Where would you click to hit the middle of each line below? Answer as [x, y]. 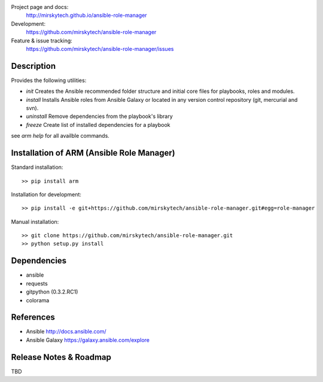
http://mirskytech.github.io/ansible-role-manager [86, 16]
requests [37, 283]
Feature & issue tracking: [42, 40]
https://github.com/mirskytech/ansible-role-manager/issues [100, 48]
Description [33, 66]
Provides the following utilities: [49, 80]
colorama [38, 300]
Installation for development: [46, 194]
